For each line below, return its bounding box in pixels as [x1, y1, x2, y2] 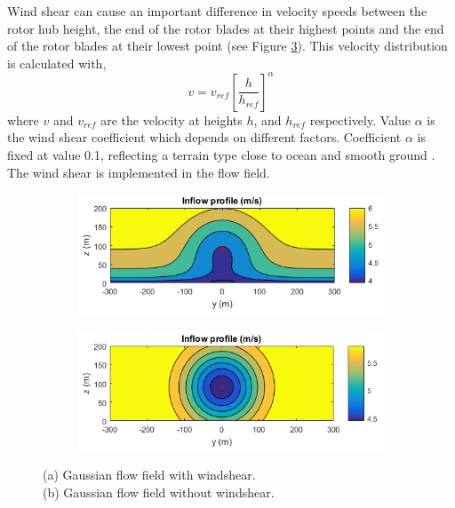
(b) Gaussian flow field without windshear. [43, 482, 275, 501]
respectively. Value [309, 110, 411, 129]
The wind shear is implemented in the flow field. [7, 163, 270, 181]
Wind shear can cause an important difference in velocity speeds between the [7, 2, 427, 20]
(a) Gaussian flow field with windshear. [43, 465, 256, 484]
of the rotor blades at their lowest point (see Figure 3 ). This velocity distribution [7, 36, 448, 55]
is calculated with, [7, 53, 107, 72]
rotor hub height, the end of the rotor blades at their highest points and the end [7, 19, 444, 37]
